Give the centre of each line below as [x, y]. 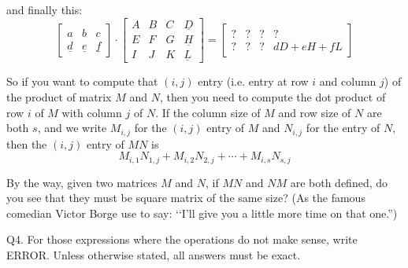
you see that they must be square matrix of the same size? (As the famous [186, 198]
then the [27, 143]
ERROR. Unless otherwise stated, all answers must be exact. [154, 255]
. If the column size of [208, 112]
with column [92, 112]
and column [348, 81]
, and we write [72, 128]
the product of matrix [59, 96]
